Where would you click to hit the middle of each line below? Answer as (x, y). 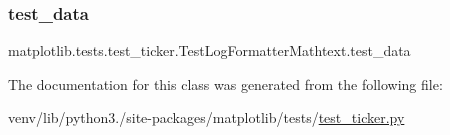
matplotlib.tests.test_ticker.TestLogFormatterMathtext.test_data (209, 50)
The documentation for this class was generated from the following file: (225, 83)
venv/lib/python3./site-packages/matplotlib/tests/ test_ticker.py (206, 117)
